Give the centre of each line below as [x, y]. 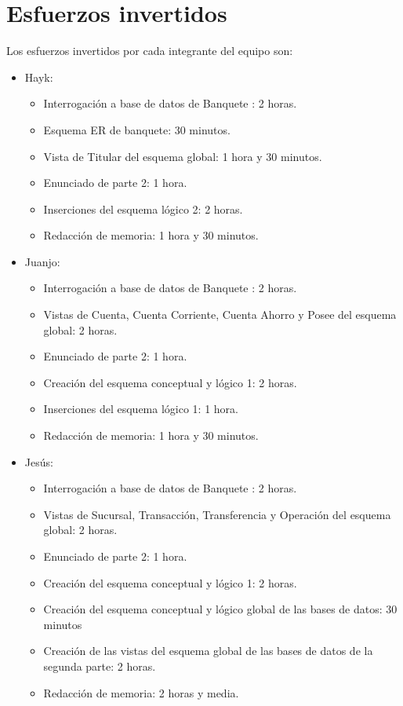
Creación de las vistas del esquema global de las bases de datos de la [208, 651]
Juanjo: [42, 261]
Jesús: [39, 461]
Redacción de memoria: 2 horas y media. [141, 692]
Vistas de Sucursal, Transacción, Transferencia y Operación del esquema [217, 514]
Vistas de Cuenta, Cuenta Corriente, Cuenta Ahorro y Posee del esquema [220, 315]
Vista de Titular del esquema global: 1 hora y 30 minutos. [183, 156]
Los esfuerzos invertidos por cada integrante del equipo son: [150, 51]
